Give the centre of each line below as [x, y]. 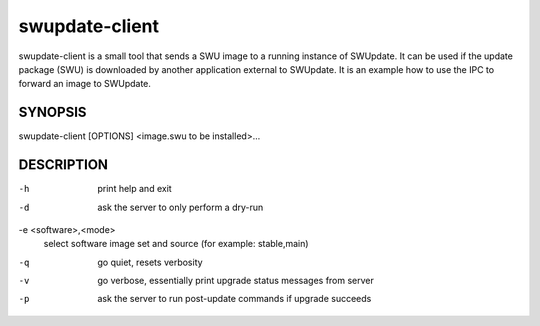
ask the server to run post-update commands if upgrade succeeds [234, 299]
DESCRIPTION [63, 165]
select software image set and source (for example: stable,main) [176, 244]
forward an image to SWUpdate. [85, 84]
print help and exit [134, 189]
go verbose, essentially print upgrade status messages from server [236, 281]
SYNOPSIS [52, 112]
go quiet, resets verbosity [150, 262]
